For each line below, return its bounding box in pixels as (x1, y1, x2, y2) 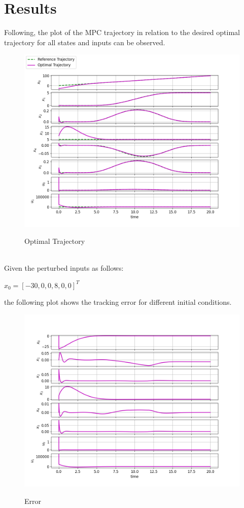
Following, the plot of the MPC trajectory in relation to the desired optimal (4, 27, 240, 38)
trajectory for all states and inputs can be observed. (4, 37, 165, 47)
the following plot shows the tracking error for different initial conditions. (4, 297, 232, 307)
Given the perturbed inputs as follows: (4, 263, 124, 273)
